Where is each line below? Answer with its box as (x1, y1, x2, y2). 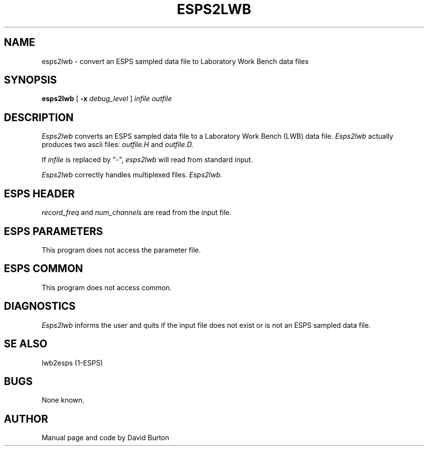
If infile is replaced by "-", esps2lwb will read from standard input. (42, 155, 253, 164)
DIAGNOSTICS (4, 300, 76, 313)
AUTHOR (4, 412, 48, 425)
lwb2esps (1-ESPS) (42, 358, 103, 367)
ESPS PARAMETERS (4, 225, 103, 237)
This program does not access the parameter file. (42, 245, 201, 254)
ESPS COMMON (4, 262, 83, 275)
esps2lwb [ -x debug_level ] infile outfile (42, 94, 172, 103)
